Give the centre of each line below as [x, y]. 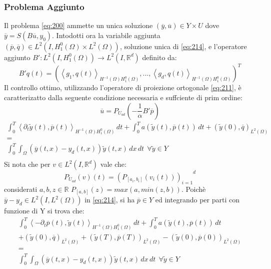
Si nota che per [27, 164]
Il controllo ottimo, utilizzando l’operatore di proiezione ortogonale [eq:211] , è [123, 87]
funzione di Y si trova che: [44, 211]
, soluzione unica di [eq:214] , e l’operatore [183, 46]
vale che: [113, 164]
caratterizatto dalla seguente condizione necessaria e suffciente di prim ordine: [123, 97]
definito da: [159, 57]
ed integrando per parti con [197, 200]
